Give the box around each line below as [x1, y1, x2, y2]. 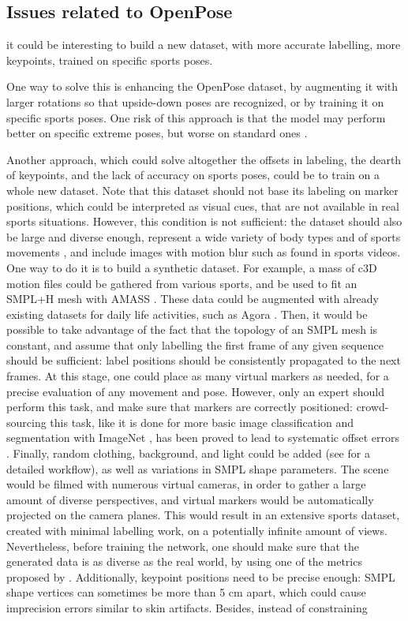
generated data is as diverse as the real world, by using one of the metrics [6, 553, 362, 570]
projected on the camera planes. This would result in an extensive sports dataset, [6, 507, 400, 523]
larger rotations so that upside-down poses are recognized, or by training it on [6, 93, 384, 110]
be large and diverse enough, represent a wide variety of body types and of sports [6, 228, 401, 245]
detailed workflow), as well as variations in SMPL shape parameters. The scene [6, 460, 389, 477]
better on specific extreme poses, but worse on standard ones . [6, 125, 308, 141]
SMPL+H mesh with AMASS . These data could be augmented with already [6, 290, 379, 307]
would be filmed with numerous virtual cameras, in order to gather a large [6, 476, 366, 492]
